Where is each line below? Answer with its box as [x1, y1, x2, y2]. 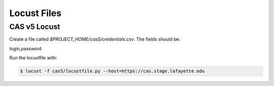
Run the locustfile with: [9, 55, 57, 61]
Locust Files [9, 8, 62, 19]
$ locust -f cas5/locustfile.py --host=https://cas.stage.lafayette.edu [20, 68, 205, 74]
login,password [9, 45, 42, 51]
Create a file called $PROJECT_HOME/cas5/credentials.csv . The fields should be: [9, 36, 181, 42]
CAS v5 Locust [9, 22, 60, 31]
